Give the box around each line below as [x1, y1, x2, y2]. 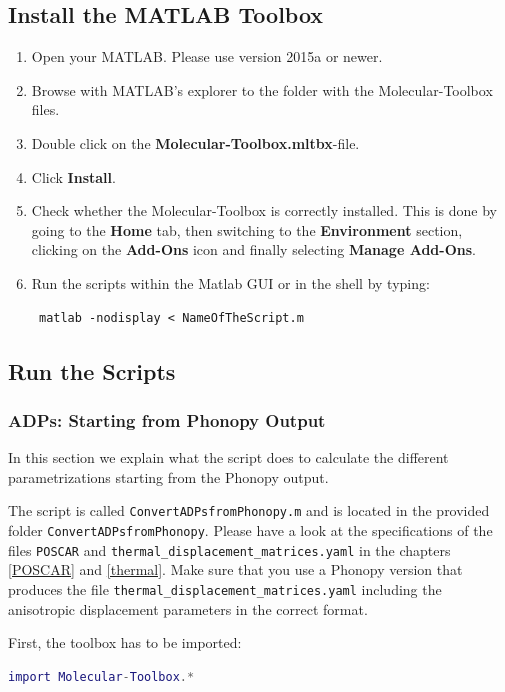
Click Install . [31, 166, 116, 187]
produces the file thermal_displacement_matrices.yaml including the [8, 578, 442, 599]
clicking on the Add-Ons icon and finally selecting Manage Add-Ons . [31, 239, 476, 260]
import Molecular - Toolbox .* [8, 669, 195, 684]
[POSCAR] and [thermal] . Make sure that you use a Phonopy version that [8, 559, 463, 580]
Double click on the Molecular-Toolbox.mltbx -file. [31, 132, 360, 153]
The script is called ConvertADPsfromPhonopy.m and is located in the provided [8, 500, 490, 521]
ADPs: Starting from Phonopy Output [8, 407, 326, 432]
